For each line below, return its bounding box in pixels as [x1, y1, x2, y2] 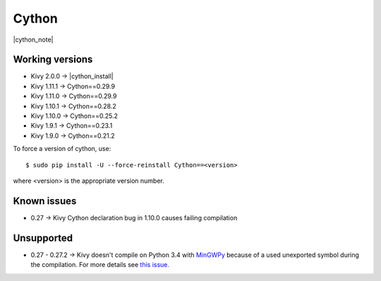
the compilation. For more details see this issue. [30, 261, 169, 269]
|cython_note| [13, 35, 54, 44]
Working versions [13, 54, 93, 66]
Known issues [13, 195, 77, 207]
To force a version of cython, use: [13, 145, 111, 153]
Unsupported [13, 232, 73, 244]
